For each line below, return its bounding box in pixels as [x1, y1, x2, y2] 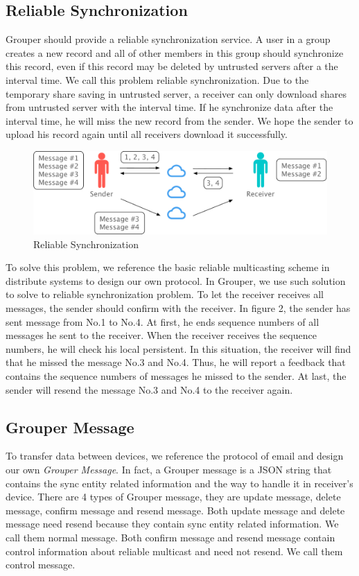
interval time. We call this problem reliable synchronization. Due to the [6, 72, 309, 87]
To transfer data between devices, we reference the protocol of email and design [6, 448, 344, 463]
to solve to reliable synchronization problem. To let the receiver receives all [6, 287, 324, 302]
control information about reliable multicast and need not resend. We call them [6, 543, 343, 558]
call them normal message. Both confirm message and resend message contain [6, 530, 335, 544]
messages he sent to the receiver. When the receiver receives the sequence [6, 328, 317, 342]
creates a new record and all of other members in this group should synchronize [6, 45, 344, 60]
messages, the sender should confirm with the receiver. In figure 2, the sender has [6, 301, 351, 315]
